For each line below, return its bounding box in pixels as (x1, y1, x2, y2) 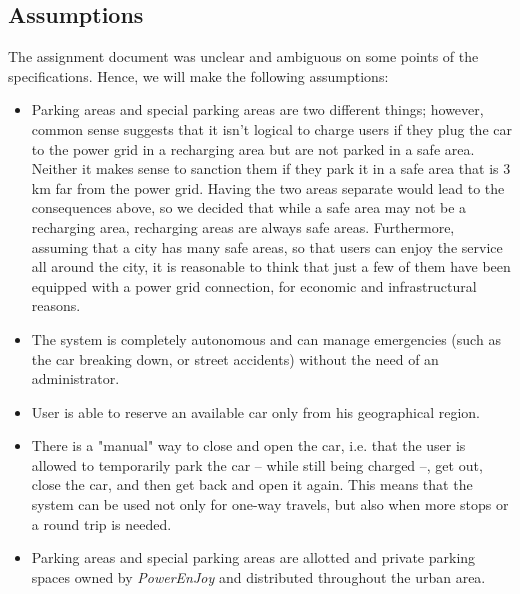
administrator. (31, 368, 120, 389)
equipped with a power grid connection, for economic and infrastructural (31, 275, 477, 296)
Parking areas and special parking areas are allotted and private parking (31, 547, 476, 568)
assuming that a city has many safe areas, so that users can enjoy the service (31, 236, 503, 257)
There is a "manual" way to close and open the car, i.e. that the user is (31, 435, 466, 456)
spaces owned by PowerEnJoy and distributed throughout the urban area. (31, 566, 486, 587)
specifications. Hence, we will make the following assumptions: (8, 65, 389, 86)
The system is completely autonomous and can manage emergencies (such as (31, 328, 501, 349)
